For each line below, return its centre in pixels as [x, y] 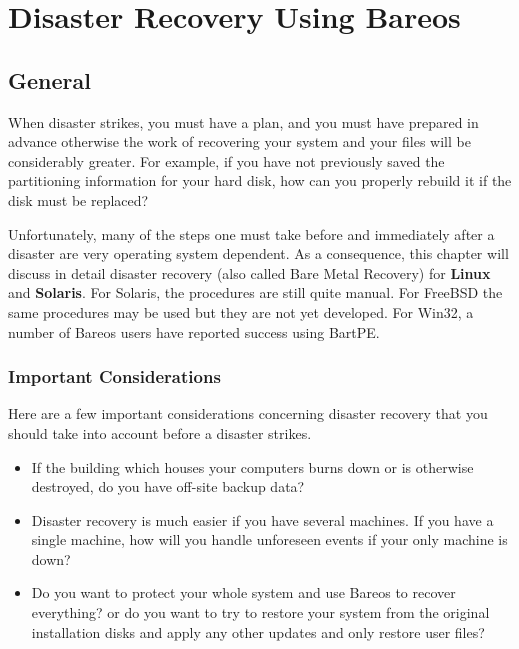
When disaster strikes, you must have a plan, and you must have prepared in [243, 121]
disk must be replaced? [78, 199]
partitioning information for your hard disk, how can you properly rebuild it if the [260, 180]
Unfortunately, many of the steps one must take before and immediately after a [251, 233]
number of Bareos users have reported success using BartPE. [194, 331]
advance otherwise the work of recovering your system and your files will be [239, 141]
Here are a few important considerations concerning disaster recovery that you [248, 413]
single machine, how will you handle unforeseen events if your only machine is [269, 539]
